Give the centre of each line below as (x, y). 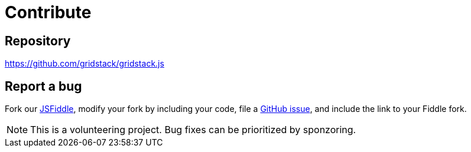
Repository (38, 41)
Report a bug (43, 86)
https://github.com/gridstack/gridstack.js (85, 64)
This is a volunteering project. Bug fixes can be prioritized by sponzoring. (193, 130)
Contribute (48, 12)
